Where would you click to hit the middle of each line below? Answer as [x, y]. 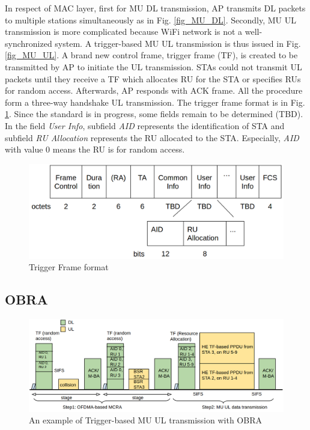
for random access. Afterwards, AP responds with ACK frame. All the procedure [154, 90]
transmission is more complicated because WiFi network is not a [124, 32]
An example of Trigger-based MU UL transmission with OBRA [145, 420]
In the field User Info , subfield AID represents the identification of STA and [145, 125]
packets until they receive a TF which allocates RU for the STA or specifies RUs [153, 78]
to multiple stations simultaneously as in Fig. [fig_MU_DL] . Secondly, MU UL [150, 20]
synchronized [29, 43]
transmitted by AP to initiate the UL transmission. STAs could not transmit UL [153, 66]
